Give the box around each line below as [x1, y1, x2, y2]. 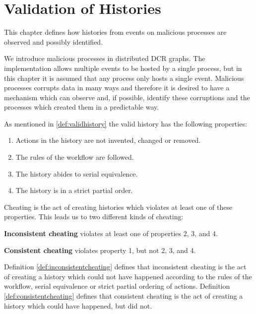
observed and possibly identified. [4, 36, 103, 47]
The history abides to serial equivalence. [15, 168, 138, 179]
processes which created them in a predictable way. [4, 102, 159, 112]
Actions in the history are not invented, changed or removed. [15, 135, 201, 145]
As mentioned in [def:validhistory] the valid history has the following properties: [4, 118, 247, 128]
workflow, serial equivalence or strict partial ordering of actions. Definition [4, 281, 230, 291]
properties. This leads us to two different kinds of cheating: [4, 211, 184, 222]
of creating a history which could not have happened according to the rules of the [4, 271, 252, 281]
